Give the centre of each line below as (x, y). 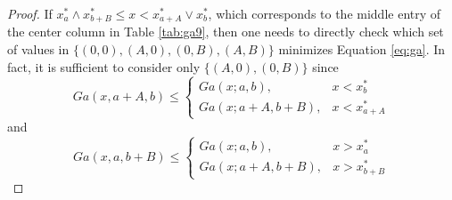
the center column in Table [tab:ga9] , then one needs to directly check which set (226, 32)
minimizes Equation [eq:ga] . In (362, 49)
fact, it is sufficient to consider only (104, 66)
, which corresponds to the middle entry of (325, 13)
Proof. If (30, 13)
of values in (38, 49)
